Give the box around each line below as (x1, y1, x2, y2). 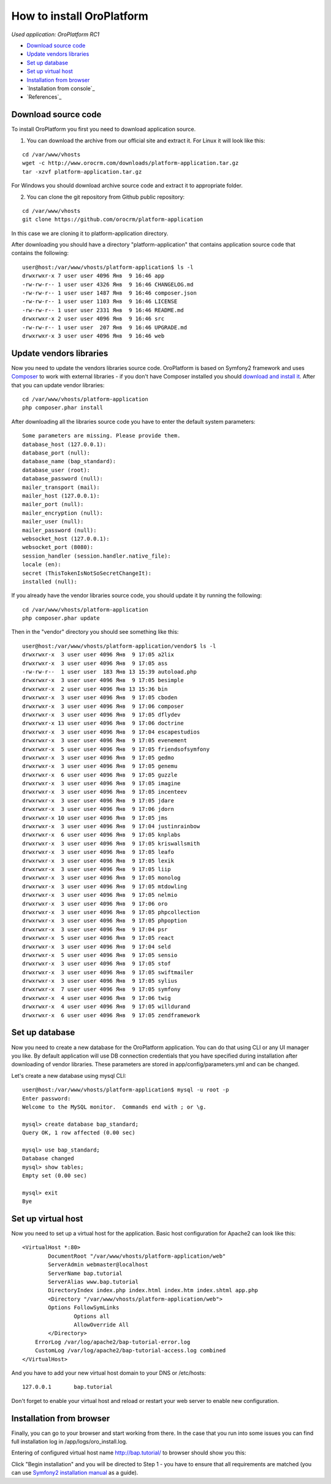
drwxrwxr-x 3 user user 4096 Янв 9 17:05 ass (22, 659, 168, 667)
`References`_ (26, 93, 62, 101)
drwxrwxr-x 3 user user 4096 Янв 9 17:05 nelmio (22, 891, 178, 899)
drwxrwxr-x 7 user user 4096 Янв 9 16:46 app (22, 272, 165, 279)
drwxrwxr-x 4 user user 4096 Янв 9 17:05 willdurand (22, 1003, 191, 1010)
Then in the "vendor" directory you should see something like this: (11, 628, 179, 636)
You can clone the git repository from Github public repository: (26, 193, 185, 201)
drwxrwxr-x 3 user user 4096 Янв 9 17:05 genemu (22, 763, 178, 770)
